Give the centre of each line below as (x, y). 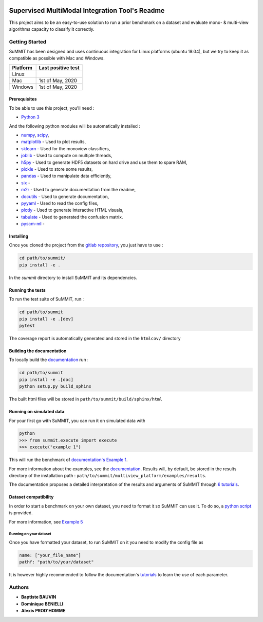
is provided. (21, 513)
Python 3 (30, 117)
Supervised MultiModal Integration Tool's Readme (87, 10)
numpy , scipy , (35, 135)
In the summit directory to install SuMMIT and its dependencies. (73, 278)
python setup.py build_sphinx (55, 386)
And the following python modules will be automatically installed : (75, 126)
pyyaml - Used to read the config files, (60, 203)
